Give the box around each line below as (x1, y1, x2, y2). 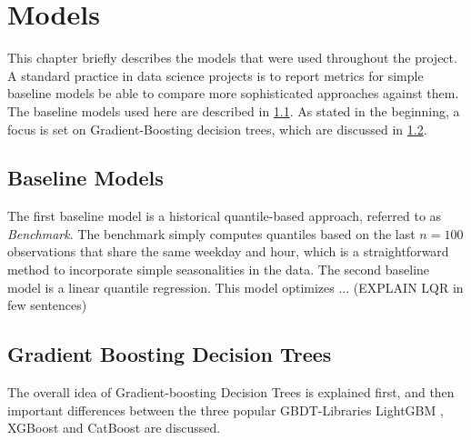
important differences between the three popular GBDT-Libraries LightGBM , (7, 400, 444, 419)
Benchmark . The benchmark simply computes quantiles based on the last (7, 224, 416, 243)
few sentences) (7, 295, 87, 315)
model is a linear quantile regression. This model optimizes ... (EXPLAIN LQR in (7, 277, 464, 296)
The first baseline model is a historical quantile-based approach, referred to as (7, 206, 442, 225)
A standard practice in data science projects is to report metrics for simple (7, 65, 424, 85)
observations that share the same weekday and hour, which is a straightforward (7, 242, 449, 261)
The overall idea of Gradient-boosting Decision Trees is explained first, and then (7, 383, 455, 402)
